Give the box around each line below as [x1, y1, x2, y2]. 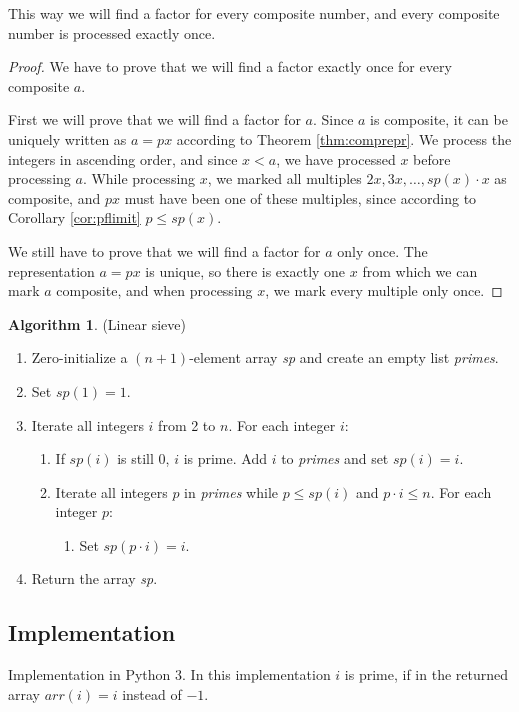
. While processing [82, 168, 196, 189]
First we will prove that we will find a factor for [8, 109, 301, 130]
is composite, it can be [370, 109, 508, 130]
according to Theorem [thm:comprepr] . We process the [176, 128, 512, 149]
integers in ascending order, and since [8, 148, 238, 169]
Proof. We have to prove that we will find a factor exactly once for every [8, 56, 452, 77]
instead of [122, 683, 182, 704]
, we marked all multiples [207, 168, 362, 189]
